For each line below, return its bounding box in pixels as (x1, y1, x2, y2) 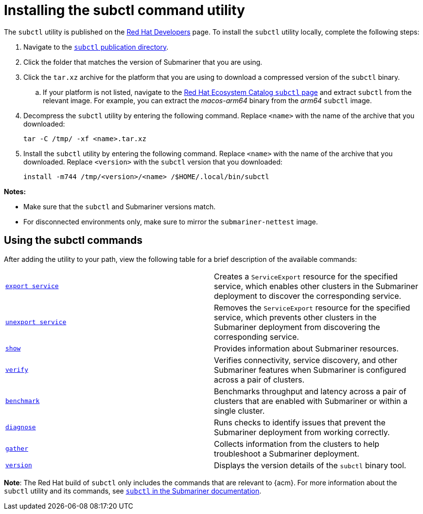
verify (5, 366, 28, 374)
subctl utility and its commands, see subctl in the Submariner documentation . (4, 486, 262, 495)
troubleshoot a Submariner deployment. (214, 448, 359, 459)
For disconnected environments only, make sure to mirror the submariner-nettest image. (23, 217, 318, 226)
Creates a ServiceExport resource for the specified (214, 271, 398, 281)
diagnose (5, 423, 36, 431)
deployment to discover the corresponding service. (214, 291, 402, 301)
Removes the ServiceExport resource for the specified (214, 302, 410, 312)
